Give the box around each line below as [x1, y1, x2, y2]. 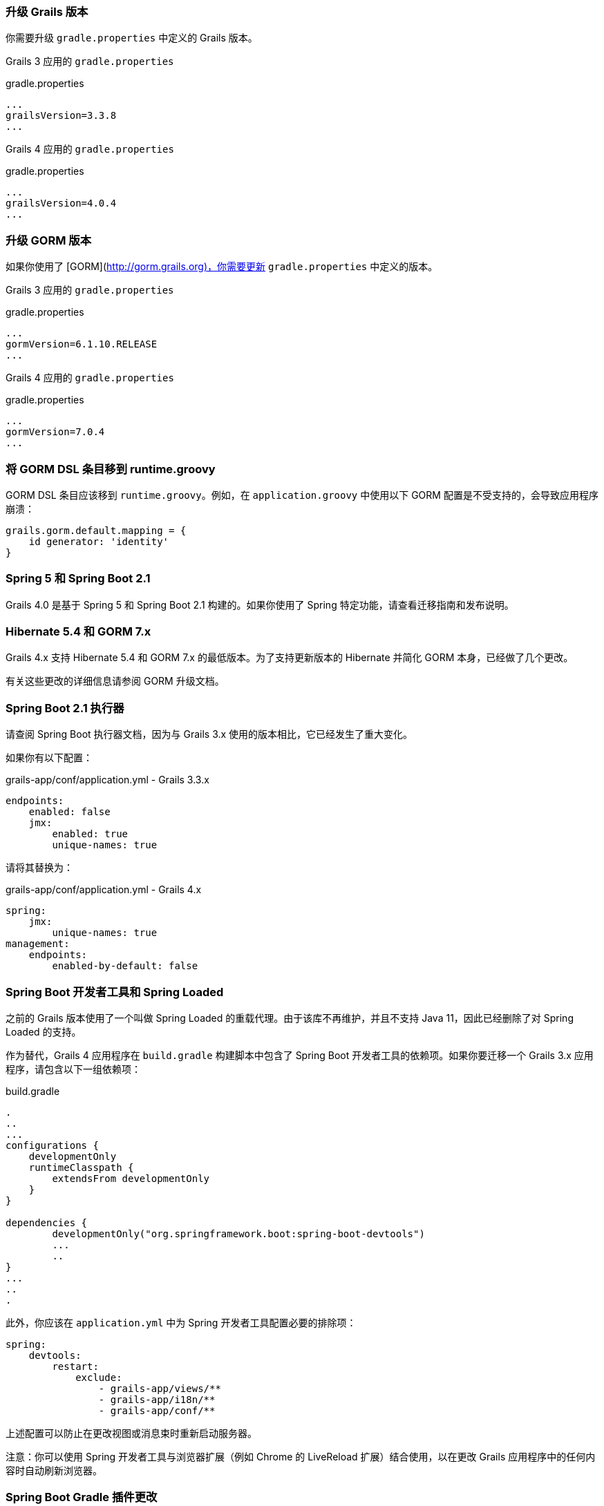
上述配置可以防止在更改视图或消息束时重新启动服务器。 [6, 1427, 257, 1439]
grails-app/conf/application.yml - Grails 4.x [6, 884, 202, 896]
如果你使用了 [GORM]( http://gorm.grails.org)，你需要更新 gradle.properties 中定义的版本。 [6, 260, 438, 273]
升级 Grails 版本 [6, 5, 88, 19]
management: [6, 938, 70, 950]
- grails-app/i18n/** [98, 1393, 216, 1405]
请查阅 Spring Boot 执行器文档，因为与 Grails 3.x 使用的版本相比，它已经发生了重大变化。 [6, 728, 413, 741]
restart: [52, 1360, 99, 1372]
